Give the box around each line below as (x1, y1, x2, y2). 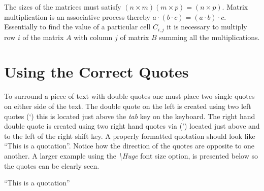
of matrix (120, 31, 149, 42)
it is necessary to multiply (167, 21, 247, 32)
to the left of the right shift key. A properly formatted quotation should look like (4, 130, 255, 141)
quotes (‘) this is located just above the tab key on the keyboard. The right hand (4, 110, 255, 121)
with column (74, 31, 113, 42)
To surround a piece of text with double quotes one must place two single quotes (4, 91, 255, 101)
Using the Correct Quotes (4, 61, 189, 82)
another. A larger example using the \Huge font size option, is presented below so (4, 150, 258, 161)
